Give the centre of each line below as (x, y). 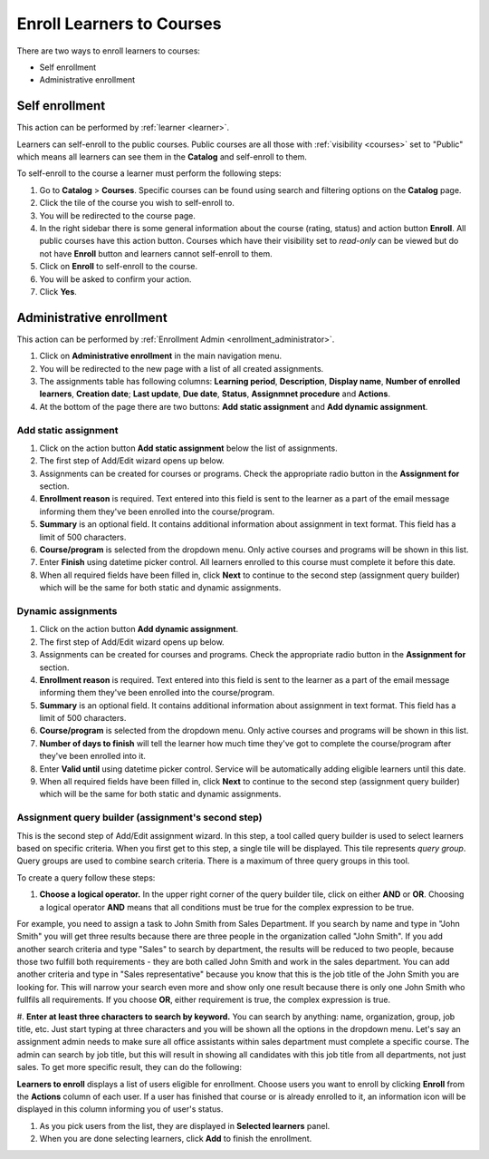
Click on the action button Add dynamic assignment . (139, 629)
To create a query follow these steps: (86, 877)
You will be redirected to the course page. (118, 215)
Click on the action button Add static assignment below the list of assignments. (189, 448)
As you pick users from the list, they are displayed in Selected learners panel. (185, 1125)
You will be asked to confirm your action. (115, 279)
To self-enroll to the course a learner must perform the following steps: (149, 173)
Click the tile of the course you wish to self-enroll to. (137, 203)
